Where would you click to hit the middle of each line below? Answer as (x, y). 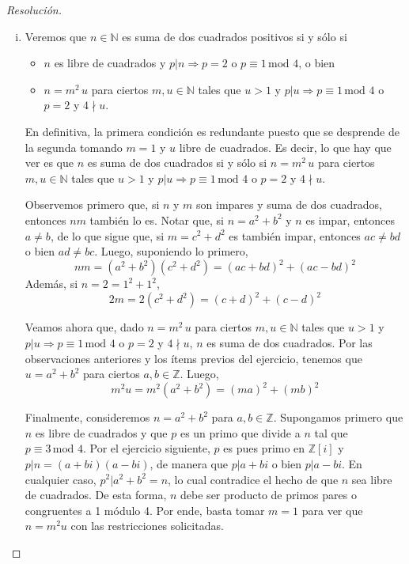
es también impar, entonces (295, 235)
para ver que (332, 510)
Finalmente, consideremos (87, 417)
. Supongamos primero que (338, 417)
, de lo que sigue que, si (107, 235)
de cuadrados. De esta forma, (96, 495)
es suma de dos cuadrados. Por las (290, 342)
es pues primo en (264, 448)
